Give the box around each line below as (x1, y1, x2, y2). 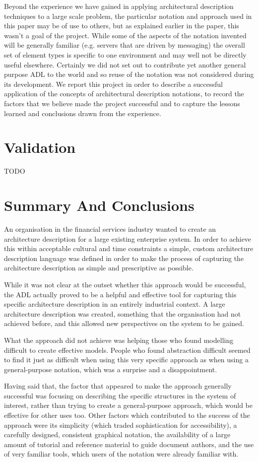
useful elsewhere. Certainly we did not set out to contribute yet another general (4, 59, 246, 69)
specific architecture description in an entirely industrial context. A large (4, 299, 225, 309)
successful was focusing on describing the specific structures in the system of (4, 390, 236, 400)
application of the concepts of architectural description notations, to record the (4, 88, 244, 99)
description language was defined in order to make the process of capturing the (4, 253, 244, 263)
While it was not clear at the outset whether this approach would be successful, (4, 279, 246, 289)
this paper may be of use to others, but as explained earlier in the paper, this (4, 20, 239, 31)
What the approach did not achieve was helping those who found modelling (4, 334, 234, 345)
